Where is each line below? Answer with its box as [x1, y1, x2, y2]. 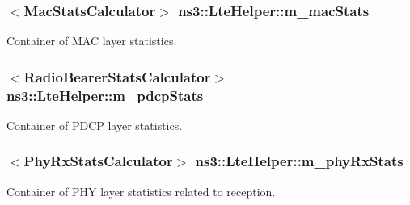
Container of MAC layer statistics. [6, 32, 177, 49]
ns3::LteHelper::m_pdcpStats [6, 85, 204, 105]
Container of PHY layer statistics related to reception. [6, 182, 276, 199]
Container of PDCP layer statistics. [6, 116, 183, 133]
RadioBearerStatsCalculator [23, 66, 211, 86]
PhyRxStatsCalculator [23, 151, 173, 171]
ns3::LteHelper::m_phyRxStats [195, 151, 404, 171]
